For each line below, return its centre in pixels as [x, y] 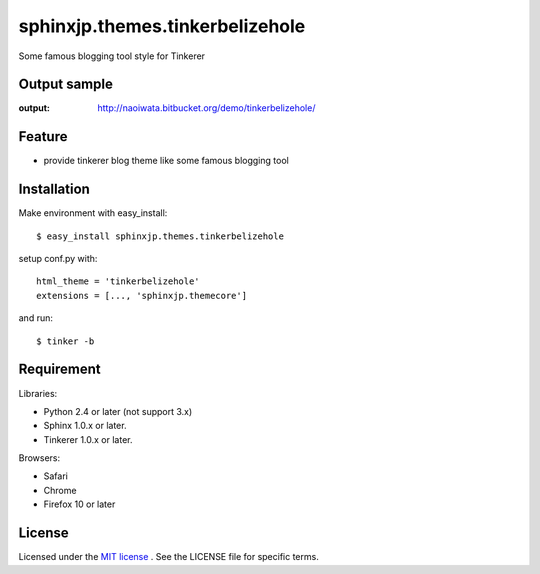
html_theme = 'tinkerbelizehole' [118, 281]
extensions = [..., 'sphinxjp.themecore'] [142, 295]
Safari [56, 476]
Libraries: [38, 393]
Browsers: [39, 458]
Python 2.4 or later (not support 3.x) [118, 411]
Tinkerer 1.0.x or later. [88, 439]
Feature [43, 136]
